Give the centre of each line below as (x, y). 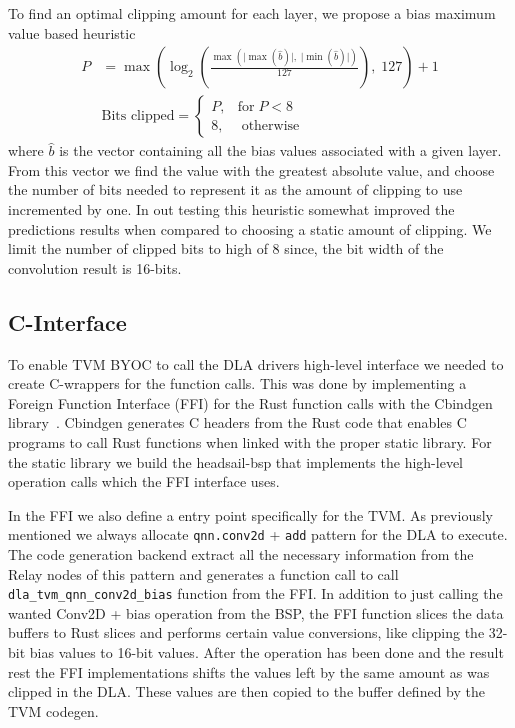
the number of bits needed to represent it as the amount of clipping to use (235, 189)
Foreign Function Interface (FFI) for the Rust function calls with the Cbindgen (250, 402)
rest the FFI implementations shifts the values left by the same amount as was (249, 671)
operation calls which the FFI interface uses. (144, 481)
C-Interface (67, 321)
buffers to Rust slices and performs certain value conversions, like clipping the (246, 632)
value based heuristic (72, 32)
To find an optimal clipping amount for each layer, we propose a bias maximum (252, 13)
